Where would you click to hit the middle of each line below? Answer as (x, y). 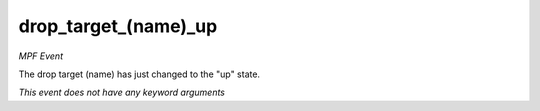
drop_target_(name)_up (118, 26)
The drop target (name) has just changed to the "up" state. (139, 74)
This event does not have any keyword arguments (121, 92)
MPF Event (41, 56)
